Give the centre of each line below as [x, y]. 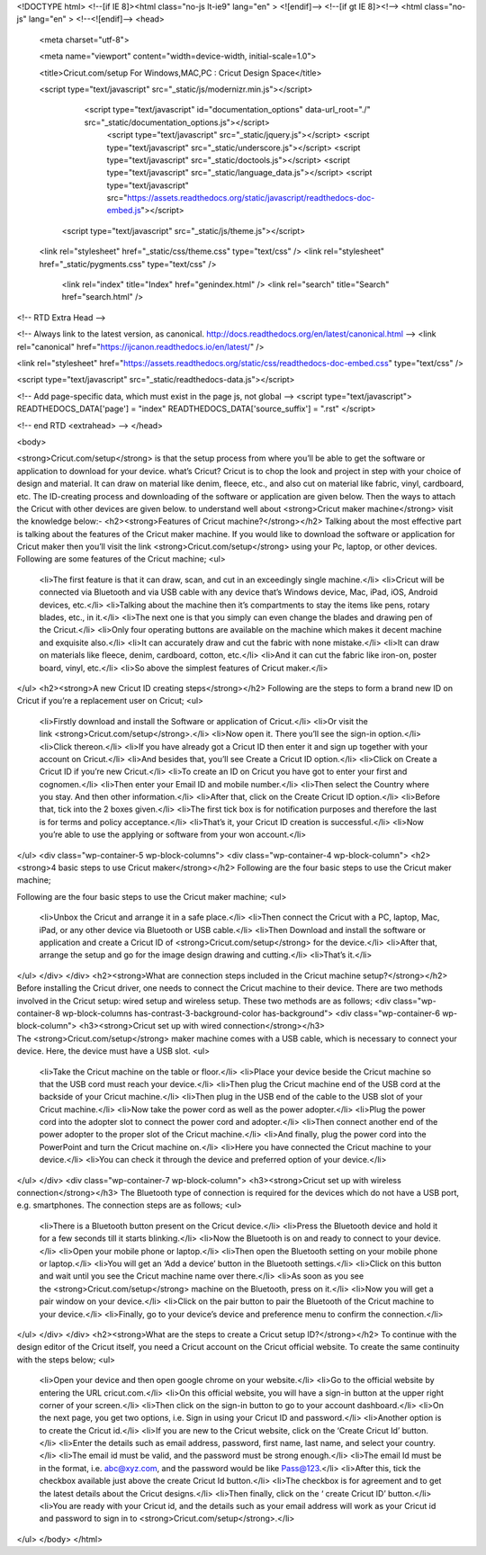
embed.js [124, 211]
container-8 [38, 1013]
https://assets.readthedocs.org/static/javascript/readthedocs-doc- [251, 198]
